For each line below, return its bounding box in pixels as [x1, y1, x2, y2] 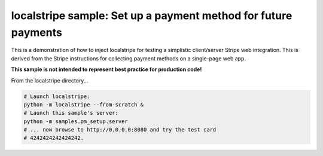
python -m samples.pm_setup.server [23, 118, 128, 125]
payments [11, 26, 62, 39]
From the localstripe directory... [11, 77, 89, 84]
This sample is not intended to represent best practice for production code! [11, 66, 202, 73]
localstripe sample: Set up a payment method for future [11, 9, 292, 22]
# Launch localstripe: [23, 93, 90, 100]
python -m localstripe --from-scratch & [23, 101, 144, 108]
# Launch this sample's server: [23, 109, 119, 117]
